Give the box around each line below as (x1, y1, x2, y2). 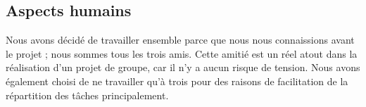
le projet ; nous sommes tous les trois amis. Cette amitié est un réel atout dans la (6, 46, 358, 61)
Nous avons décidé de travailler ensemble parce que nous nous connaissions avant (6, 32, 355, 47)
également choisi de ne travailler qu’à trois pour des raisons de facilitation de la (6, 73, 348, 88)
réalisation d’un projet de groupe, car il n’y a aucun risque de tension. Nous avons (6, 60, 360, 75)
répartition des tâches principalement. (6, 87, 169, 102)
